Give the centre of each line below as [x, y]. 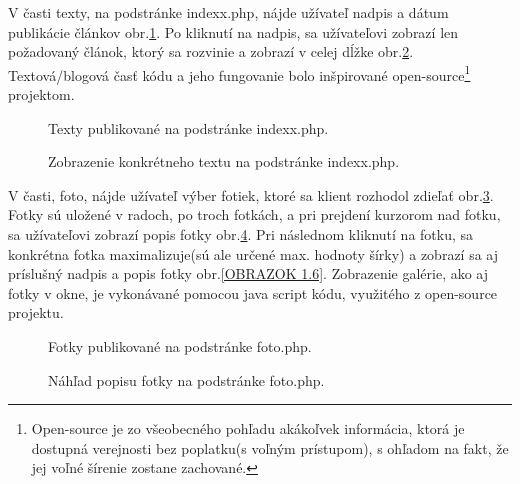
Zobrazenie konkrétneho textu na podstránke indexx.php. [224, 161]
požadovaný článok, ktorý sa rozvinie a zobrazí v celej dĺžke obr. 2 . [211, 51]
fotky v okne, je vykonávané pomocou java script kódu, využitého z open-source [253, 292]
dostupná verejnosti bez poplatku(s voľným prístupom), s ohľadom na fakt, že [270, 447]
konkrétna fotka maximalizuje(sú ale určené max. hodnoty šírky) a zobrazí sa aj [253, 253]
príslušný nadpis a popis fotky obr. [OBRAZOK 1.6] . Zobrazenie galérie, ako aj [248, 273]
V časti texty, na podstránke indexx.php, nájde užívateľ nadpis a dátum [228, 12]
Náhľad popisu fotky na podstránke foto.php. [186, 379]
